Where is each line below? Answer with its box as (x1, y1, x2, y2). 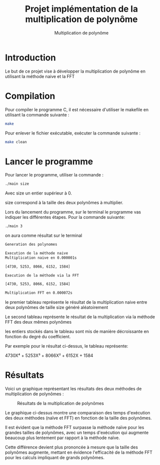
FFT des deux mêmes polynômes (5, 319, 72, 325)
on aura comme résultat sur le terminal (5, 232, 82, 238)
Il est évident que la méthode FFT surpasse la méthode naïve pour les (5, 425, 144, 430)
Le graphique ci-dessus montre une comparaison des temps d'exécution (5, 410, 150, 416)
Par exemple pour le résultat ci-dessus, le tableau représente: (5, 343, 128, 349)
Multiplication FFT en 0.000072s (5, 291, 73, 295)
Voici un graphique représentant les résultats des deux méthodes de (5, 386, 142, 392)
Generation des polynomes (5, 242, 57, 247)
